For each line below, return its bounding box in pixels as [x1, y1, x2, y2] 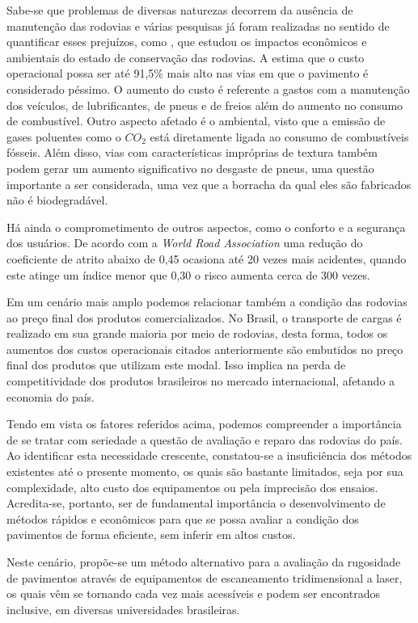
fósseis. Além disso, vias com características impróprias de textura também [6, 144, 378, 161]
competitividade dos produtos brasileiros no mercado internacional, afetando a [6, 373, 395, 389]
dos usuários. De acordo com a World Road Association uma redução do [6, 234, 363, 251]
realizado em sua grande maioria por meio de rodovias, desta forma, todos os [6, 325, 388, 342]
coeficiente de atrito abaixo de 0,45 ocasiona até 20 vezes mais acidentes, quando [6, 250, 407, 267]
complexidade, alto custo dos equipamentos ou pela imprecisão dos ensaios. [6, 478, 378, 495]
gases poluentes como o [6, 128, 121, 145]
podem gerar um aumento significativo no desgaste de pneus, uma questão [6, 159, 374, 176]
